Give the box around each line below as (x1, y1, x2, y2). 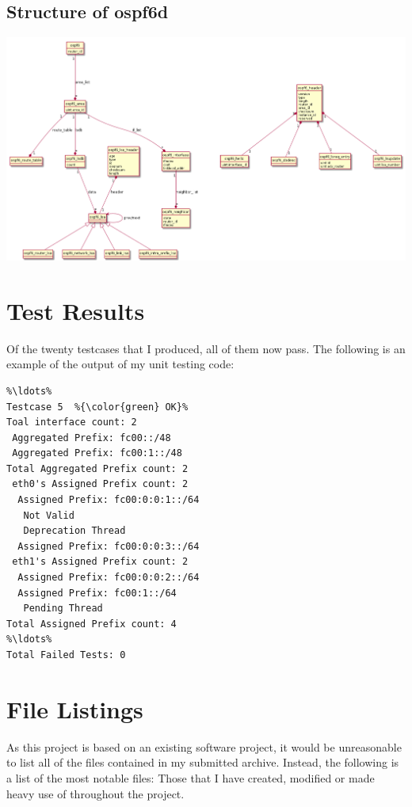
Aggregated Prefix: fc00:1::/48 (12, 447, 182, 459)
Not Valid (23, 509, 74, 521)
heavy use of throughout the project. (6, 785, 185, 801)
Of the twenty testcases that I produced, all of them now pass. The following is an (6, 340, 406, 356)
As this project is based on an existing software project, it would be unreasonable (6, 738, 402, 755)
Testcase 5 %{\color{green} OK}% (6, 401, 189, 413)
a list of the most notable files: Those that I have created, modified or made (6, 769, 375, 786)
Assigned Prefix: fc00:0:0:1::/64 (17, 494, 200, 506)
